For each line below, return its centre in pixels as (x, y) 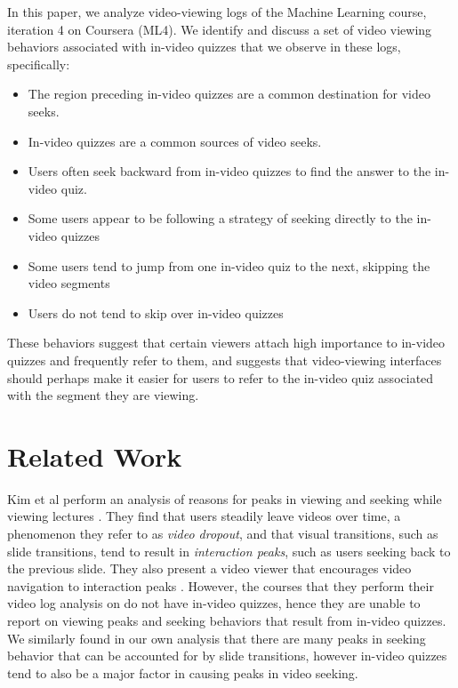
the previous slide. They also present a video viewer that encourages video (209, 568)
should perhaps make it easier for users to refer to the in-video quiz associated (221, 377)
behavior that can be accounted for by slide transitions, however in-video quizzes (227, 656)
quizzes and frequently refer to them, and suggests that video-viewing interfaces (225, 360)
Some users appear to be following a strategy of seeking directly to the (220, 218)
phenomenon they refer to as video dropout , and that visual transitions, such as (223, 533)
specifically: (39, 64)
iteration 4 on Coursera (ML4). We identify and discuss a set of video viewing (220, 29)
